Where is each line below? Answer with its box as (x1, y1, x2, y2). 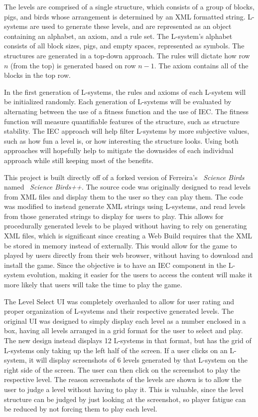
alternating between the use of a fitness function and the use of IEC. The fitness (4, 106, 249, 116)
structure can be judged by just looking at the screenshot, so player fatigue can (4, 394, 246, 404)
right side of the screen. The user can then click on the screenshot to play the (4, 364, 241, 375)
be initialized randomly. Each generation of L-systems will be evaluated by (4, 96, 232, 107)
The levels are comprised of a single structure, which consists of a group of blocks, (4, 1, 255, 11)
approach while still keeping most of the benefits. (4, 155, 154, 165)
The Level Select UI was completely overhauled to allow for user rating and (4, 296, 235, 306)
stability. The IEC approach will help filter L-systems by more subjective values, (4, 126, 250, 136)
